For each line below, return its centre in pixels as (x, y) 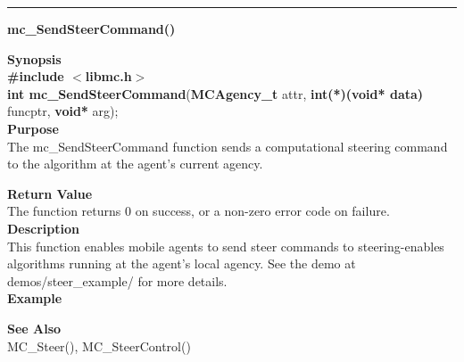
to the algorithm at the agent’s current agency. (135, 164)
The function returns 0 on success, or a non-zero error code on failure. (199, 211)
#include (36, 76)
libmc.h (108, 76)
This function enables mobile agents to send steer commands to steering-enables (226, 246)
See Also (34, 328)
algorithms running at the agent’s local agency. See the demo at (182, 263)
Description (44, 228)
